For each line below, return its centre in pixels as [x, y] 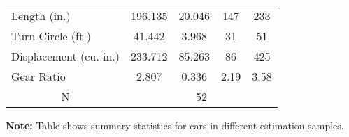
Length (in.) [41, 16]
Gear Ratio [38, 76]
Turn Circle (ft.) [51, 36]
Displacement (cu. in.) [65, 56]
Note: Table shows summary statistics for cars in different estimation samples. [175, 125]
